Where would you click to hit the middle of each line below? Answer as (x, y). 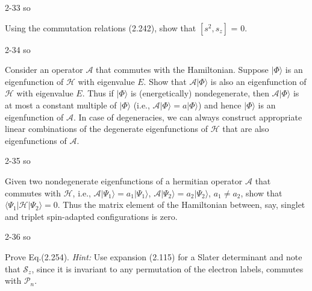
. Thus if (98, 93)
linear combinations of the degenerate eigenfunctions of (107, 129)
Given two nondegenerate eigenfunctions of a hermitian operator (124, 180)
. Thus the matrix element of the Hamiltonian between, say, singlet (181, 205)
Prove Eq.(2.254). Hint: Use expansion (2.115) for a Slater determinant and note (154, 256)
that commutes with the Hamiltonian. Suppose (182, 70)
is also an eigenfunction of (258, 81)
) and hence (220, 105)
